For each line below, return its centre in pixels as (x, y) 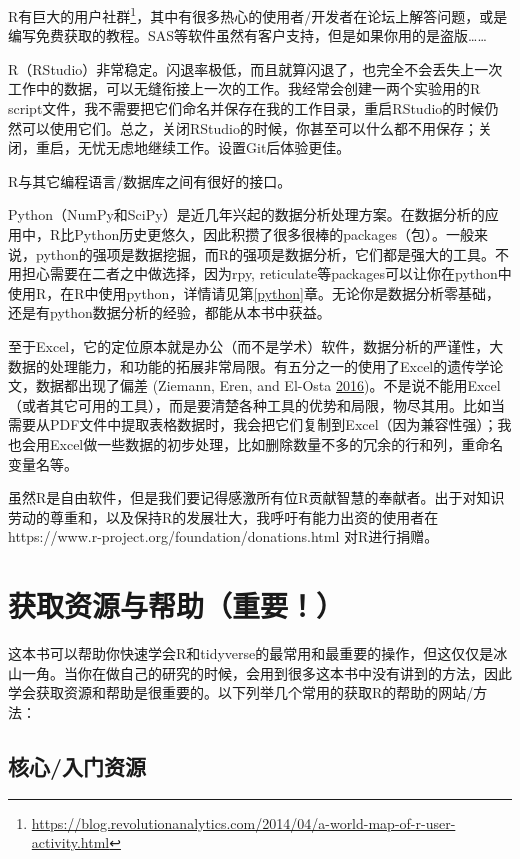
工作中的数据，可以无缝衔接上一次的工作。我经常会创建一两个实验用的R (244, 88)
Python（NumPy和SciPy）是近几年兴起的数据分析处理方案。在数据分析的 (246, 214)
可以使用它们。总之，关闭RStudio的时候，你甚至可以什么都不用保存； (249, 127)
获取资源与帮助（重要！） (176, 605)
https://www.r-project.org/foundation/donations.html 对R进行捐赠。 (223, 536)
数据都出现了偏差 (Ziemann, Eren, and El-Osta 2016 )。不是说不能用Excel (268, 385)
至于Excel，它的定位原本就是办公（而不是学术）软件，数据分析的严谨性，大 (256, 345)
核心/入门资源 (77, 765)
